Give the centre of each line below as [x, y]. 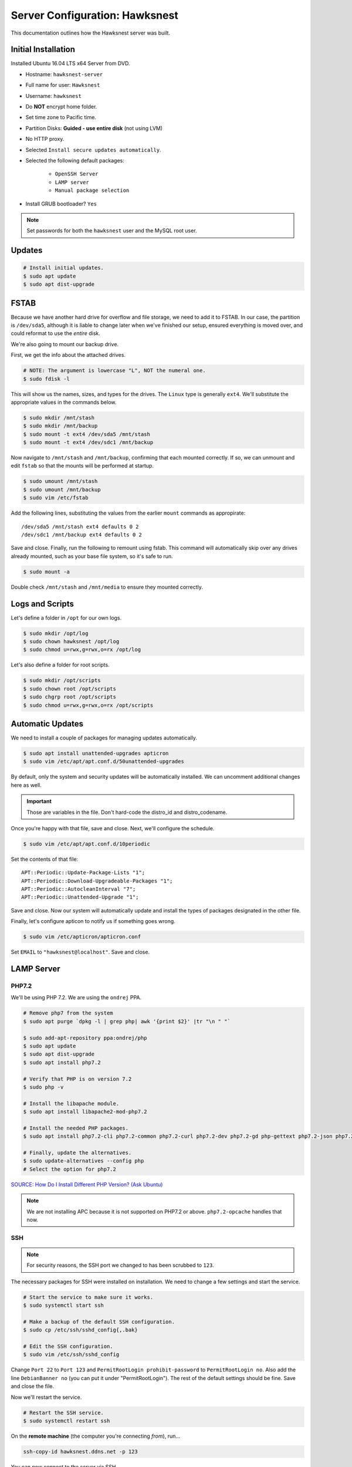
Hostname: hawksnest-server [64, 74]
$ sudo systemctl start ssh [63, 1305]
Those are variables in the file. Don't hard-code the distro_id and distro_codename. [127, 812]
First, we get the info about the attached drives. [68, 355]
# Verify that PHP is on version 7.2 [77, 1079]
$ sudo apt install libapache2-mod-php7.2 [85, 1112]
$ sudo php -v [43, 1087]
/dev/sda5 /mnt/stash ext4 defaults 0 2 [80, 526]
